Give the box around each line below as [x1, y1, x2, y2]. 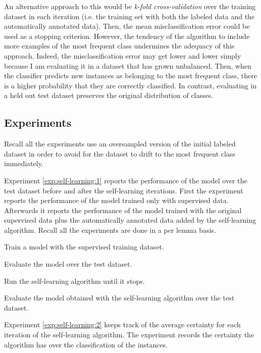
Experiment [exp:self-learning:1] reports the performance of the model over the [4, 175, 247, 185]
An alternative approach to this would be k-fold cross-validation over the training [4, 1, 256, 11]
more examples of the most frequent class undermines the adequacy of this [4, 40, 235, 51]
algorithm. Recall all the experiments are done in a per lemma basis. [4, 224, 216, 235]
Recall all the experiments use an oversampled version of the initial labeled [4, 138, 236, 149]
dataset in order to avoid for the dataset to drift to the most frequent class [4, 148, 235, 159]
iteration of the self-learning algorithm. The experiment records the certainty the [4, 329, 254, 340]
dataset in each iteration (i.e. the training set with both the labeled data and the [4, 11, 255, 21]
